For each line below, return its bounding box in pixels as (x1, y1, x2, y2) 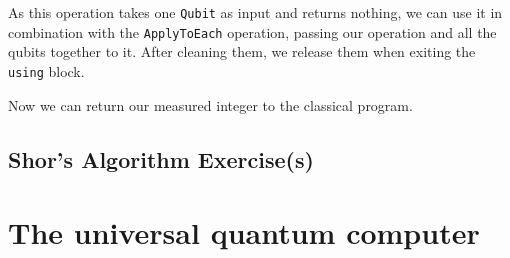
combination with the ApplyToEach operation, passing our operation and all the (8, 21, 497, 42)
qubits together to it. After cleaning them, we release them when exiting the (8, 41, 476, 62)
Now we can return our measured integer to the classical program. (8, 94, 413, 115)
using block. (8, 60, 85, 81)
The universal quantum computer (8, 212, 480, 253)
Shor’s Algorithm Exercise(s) (8, 143, 314, 174)
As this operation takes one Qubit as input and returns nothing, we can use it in (8, 2, 503, 22)
